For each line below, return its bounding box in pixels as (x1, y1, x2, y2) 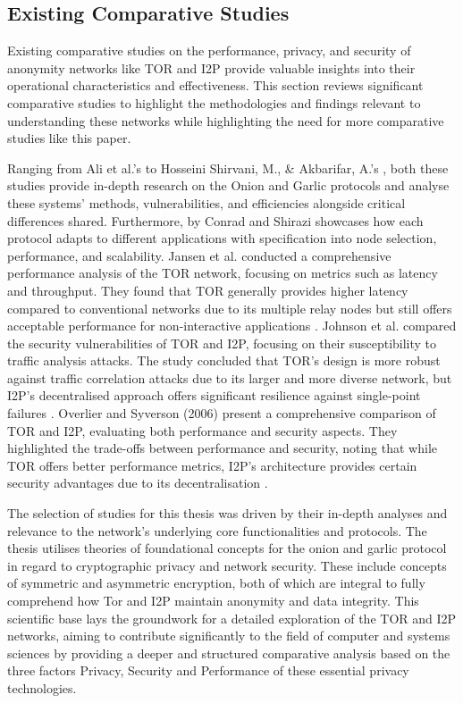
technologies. (7, 678, 77, 697)
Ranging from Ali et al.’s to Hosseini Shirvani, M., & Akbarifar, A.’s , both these (7, 158, 449, 177)
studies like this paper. (7, 129, 131, 147)
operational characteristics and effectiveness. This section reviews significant (7, 76, 424, 95)
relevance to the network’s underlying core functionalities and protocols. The (7, 521, 427, 540)
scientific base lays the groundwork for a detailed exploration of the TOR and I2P (7, 608, 457, 627)
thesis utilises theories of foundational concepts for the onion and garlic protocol (7, 539, 447, 557)
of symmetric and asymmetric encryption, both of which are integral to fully (7, 573, 425, 592)
